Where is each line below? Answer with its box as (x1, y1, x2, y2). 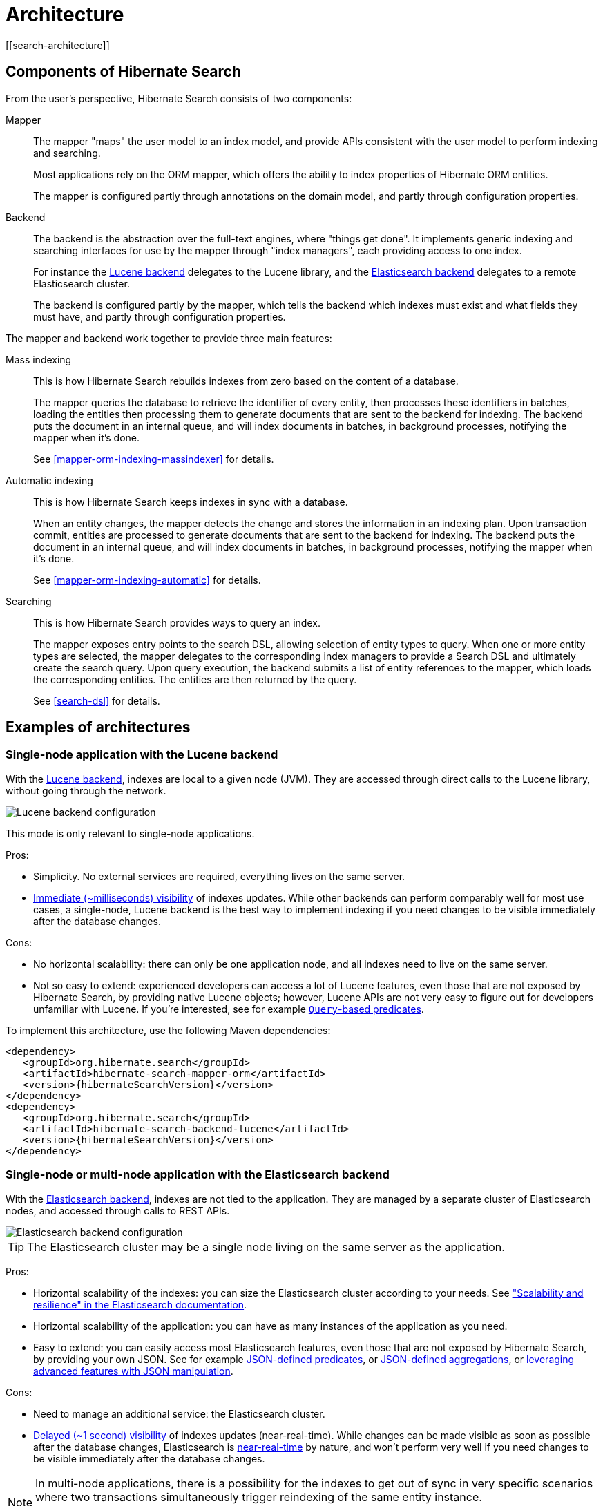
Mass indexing (6, 353, 72, 365)
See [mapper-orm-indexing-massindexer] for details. (33, 452, 274, 465)
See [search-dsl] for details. (33, 694, 160, 707)
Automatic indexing (6, 474, 93, 486)
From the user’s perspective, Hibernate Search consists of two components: (6, 92, 352, 104)
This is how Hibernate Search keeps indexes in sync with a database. (33, 495, 348, 508)
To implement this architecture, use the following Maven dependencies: (6, 1024, 331, 1036)
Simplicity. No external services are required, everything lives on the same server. (33, 870, 405, 882)
